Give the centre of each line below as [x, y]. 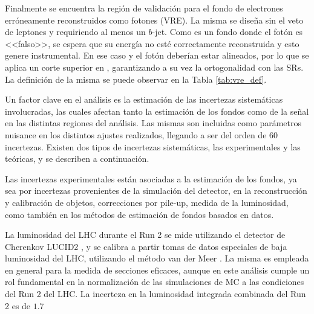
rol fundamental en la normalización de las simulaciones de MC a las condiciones [155, 282]
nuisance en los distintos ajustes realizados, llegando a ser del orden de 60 [142, 134]
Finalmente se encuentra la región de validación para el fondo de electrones [144, 8]
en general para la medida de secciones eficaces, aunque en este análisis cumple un [157, 270]
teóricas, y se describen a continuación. [77, 159]
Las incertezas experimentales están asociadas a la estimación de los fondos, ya [151, 178]
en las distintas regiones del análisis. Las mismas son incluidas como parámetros [153, 123]
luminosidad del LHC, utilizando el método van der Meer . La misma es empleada [157, 258]
